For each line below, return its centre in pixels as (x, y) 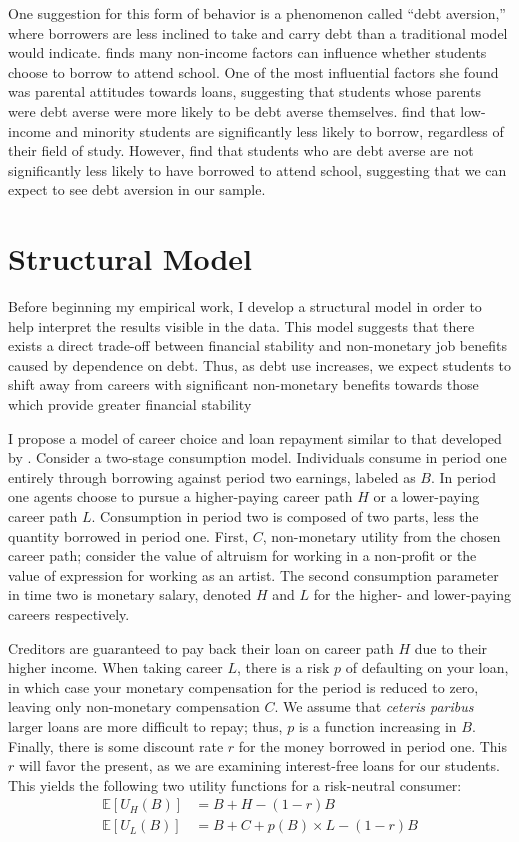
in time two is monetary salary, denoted (130, 594)
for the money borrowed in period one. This (373, 745)
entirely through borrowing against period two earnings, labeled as (212, 476)
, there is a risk (283, 667)
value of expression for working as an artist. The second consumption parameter (253, 574)
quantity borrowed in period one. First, (128, 535)
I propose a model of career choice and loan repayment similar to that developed (255, 437)
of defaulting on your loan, (427, 667)
